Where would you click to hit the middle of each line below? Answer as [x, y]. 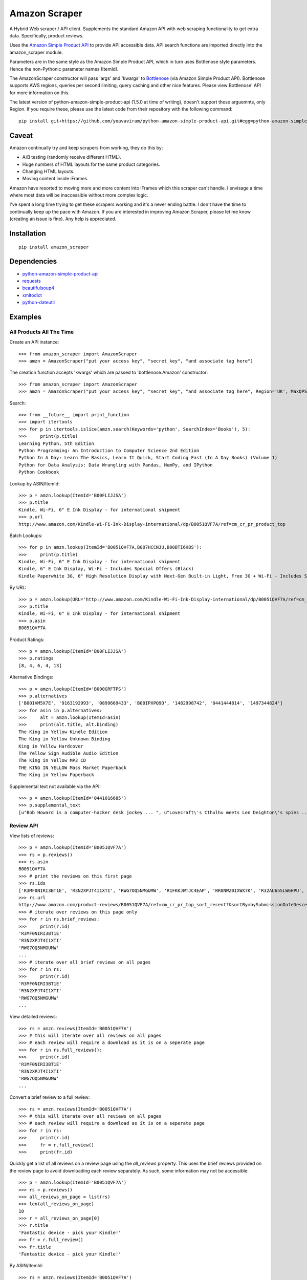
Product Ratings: [27, 639]
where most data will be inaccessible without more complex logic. [79, 195]
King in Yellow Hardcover [51, 746]
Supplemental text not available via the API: [55, 786]
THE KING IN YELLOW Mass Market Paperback [73, 767]
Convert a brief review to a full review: [50, 1097]
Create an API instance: [34, 342]
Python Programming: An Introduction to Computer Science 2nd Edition [109, 450]
